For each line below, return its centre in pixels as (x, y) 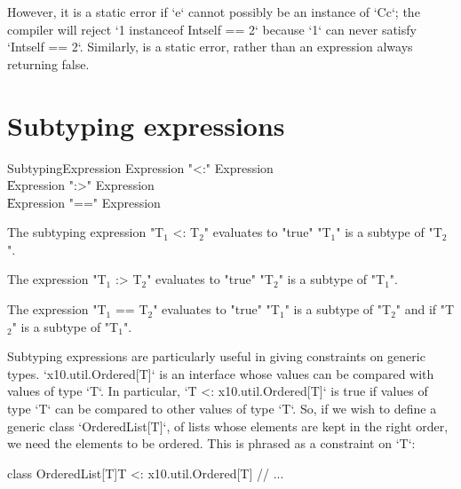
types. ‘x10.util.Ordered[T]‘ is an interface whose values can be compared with (221, 373)
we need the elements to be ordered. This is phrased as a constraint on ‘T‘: (211, 443)
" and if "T (425, 309)
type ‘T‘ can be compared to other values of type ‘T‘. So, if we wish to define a (222, 409)
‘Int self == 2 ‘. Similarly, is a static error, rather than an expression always (210, 47)
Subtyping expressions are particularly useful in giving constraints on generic (216, 356)
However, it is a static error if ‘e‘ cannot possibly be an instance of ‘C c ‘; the (214, 12)
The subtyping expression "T (86, 232)
